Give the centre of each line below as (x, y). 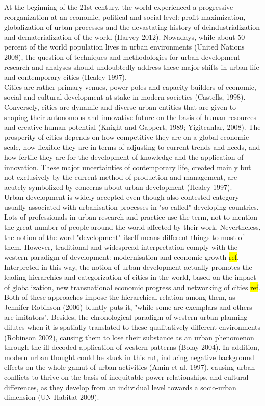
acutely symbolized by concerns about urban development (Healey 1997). (118, 187)
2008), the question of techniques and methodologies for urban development (122, 56)
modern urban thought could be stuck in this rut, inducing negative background (129, 357)
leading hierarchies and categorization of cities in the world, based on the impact (130, 277)
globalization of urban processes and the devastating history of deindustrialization (132, 27)
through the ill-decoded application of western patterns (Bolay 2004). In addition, (132, 347)
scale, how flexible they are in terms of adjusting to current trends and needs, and (132, 147)
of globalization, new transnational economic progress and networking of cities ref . (132, 287)
